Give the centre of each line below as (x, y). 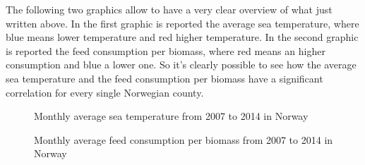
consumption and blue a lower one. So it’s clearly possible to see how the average (181, 65)
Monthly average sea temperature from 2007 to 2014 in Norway (171, 116)
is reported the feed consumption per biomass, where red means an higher (166, 50)
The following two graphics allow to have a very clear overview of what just (169, 9)
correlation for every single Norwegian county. (105, 92)
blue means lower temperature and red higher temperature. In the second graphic (182, 37)
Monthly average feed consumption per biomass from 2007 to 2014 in (184, 139)
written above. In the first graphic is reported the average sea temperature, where (182, 23)
